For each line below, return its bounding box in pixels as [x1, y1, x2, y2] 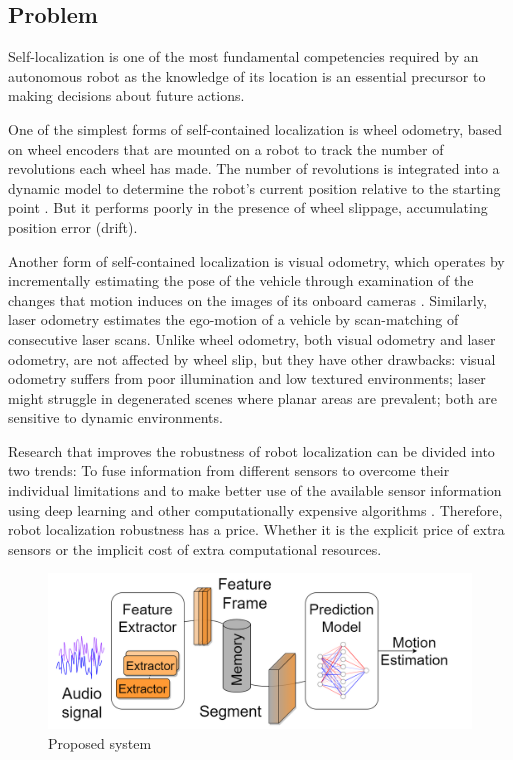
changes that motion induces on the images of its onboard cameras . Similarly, [8, 289, 487, 310]
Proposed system [48, 732, 152, 753]
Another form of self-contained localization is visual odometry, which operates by [8, 250, 505, 271]
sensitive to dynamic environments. [8, 407, 223, 428]
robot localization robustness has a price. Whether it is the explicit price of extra [8, 519, 505, 540]
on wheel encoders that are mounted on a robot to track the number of [8, 138, 444, 159]
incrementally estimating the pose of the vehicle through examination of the [8, 270, 474, 291]
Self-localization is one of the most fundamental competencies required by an [8, 46, 479, 67]
